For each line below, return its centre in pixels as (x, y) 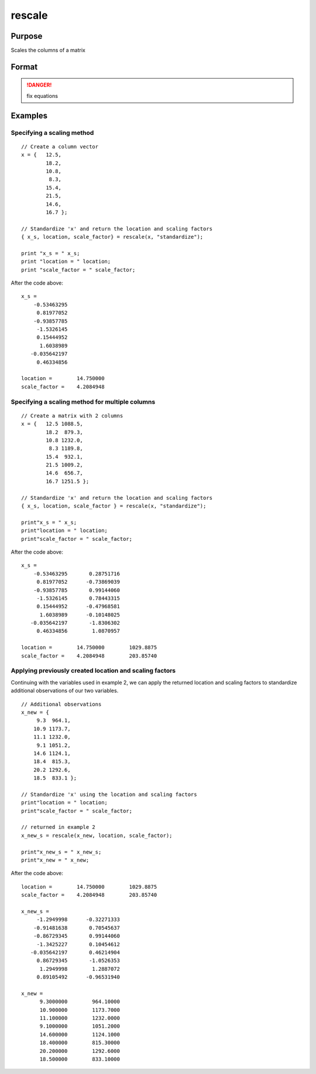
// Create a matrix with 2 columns (72, 416)
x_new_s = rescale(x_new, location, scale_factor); (97, 835)
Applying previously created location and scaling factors (93, 670)
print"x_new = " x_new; (55, 860)
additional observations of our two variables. (65, 691)
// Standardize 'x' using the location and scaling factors (109, 794)
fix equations (42, 96)
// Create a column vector (60, 146)
